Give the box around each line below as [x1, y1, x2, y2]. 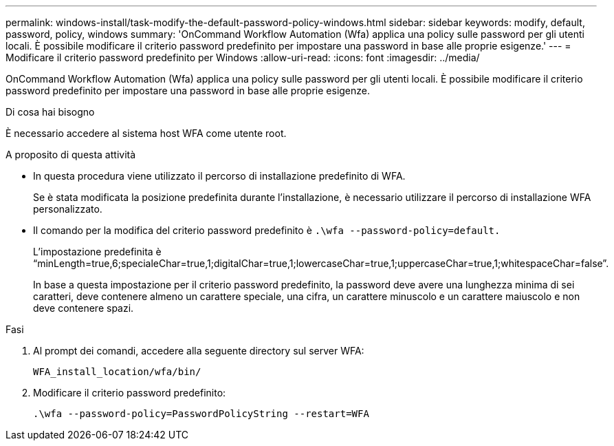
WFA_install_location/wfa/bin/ [33, 366, 201, 377]
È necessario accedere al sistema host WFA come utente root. [6, 127, 287, 139]
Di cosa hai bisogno [6, 106, 95, 118]
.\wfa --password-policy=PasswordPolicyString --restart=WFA [33, 408, 369, 419]
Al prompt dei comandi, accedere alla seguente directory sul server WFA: [33, 345, 364, 357]
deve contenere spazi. [33, 302, 134, 314]
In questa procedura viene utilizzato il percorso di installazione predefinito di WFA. [33, 170, 406, 182]
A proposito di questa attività [6, 149, 136, 160]
